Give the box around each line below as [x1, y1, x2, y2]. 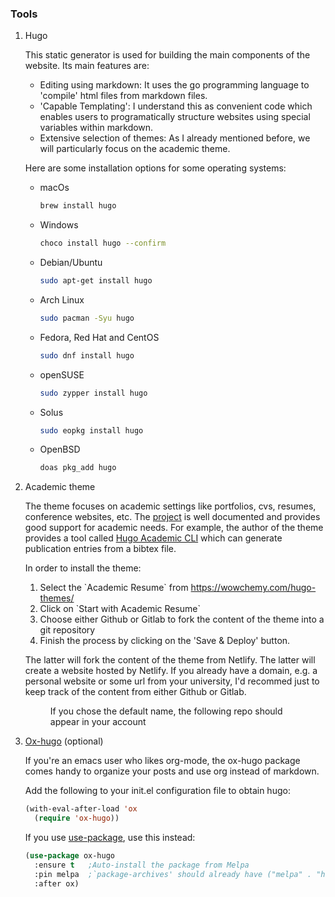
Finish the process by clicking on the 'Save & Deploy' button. [39, 635, 291, 647]
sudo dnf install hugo [39, 350, 135, 361]
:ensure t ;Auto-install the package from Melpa [34, 860, 250, 870]
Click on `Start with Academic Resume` [39, 603, 202, 615]
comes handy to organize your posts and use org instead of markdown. [24, 765, 320, 777]
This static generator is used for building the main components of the [24, 49, 311, 61]
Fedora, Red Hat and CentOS [39, 331, 160, 343]
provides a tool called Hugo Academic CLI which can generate [24, 532, 283, 544]
